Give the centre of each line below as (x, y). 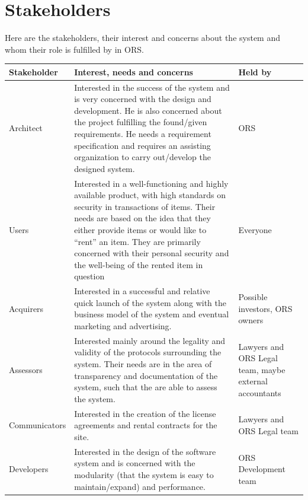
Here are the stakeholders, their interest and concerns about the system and (142, 38)
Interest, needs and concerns (134, 71)
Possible (253, 297)
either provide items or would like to (140, 230)
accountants (260, 393)
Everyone (255, 230)
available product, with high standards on (150, 195)
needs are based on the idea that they (142, 218)
